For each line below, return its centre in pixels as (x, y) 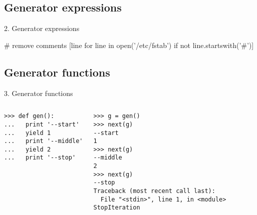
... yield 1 (28, 133)
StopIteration (117, 208)
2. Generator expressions (42, 28)
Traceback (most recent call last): (154, 191)
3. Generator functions (39, 93)
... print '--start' (42, 124)
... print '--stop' (40, 158)
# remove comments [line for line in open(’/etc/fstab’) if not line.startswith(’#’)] (129, 45)
